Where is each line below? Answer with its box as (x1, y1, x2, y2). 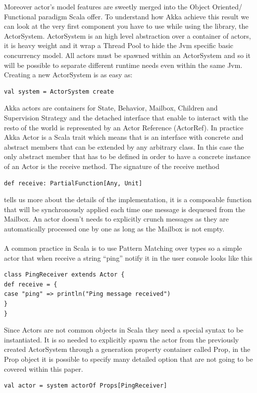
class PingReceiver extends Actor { (4, 271, 125, 279)
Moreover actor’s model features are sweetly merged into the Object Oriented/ (4, 1, 243, 11)
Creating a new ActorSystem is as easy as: (4, 69, 133, 80)
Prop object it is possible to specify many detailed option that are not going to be (4, 354, 253, 364)
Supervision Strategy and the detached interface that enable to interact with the (4, 112, 248, 122)
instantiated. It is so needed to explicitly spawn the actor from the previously (4, 334, 239, 344)
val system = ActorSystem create (4, 88, 114, 95)
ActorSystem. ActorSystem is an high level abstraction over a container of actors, (4, 30, 251, 41)
